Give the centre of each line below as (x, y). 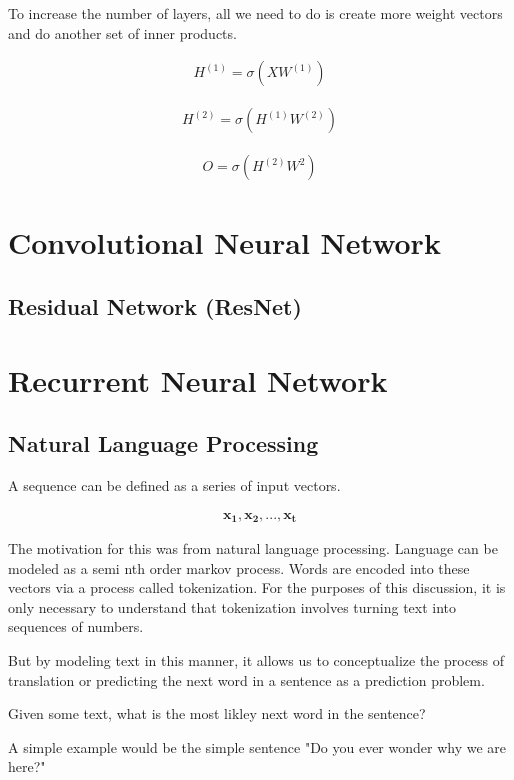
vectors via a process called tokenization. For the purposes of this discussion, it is (257, 587)
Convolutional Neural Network (224, 242)
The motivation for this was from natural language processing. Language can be (253, 548)
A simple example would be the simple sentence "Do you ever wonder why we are (257, 746)
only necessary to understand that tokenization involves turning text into (232, 606)
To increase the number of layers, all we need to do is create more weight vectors (255, 13)
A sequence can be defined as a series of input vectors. (174, 485)
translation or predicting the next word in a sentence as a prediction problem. (246, 679)
